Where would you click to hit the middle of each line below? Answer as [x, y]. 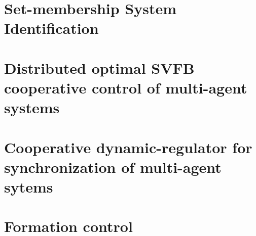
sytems [29, 186]
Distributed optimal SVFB [99, 67]
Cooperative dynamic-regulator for [128, 147]
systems [32, 107]
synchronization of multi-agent [113, 167]
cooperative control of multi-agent [126, 87]
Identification [51, 28]
